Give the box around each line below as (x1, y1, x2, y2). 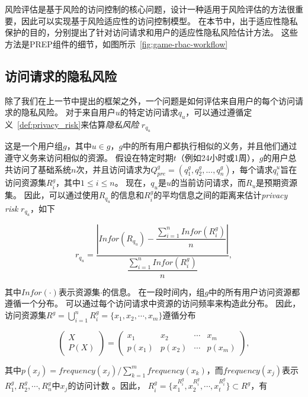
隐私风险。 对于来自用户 (21, 106, 115, 118)
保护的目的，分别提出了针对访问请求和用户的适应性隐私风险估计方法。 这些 (5, 26, 298, 38)
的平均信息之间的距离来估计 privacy (153, 189, 288, 201)
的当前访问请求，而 (171, 176, 246, 189)
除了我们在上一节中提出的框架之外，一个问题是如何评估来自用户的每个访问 (5, 94, 295, 106)
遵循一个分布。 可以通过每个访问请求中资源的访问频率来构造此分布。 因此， (5, 297, 301, 309)
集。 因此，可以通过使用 (5, 189, 99, 201)
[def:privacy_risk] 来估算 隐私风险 (17, 118, 139, 130)
